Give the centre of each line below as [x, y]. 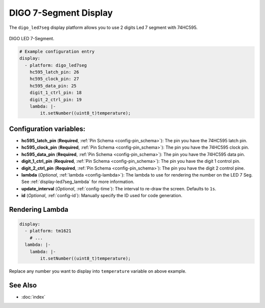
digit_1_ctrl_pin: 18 [56, 93]
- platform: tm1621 [48, 231]
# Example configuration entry [57, 51]
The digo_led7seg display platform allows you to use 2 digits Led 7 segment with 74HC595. [103, 27]
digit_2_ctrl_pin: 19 [56, 100]
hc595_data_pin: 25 [53, 86]
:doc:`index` [33, 297]
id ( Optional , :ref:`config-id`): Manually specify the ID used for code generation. [102, 196]
